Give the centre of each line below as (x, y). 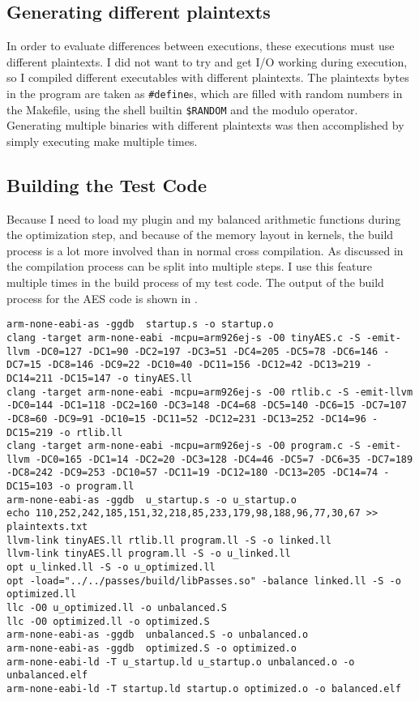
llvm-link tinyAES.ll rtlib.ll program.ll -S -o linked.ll (169, 540)
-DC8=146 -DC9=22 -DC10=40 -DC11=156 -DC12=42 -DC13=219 (204, 365)
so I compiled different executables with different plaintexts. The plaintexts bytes (208, 77)
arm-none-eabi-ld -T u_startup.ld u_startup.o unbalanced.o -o (181, 662)
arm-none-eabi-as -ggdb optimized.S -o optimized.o (152, 648)
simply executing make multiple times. (102, 141)
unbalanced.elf (47, 675)
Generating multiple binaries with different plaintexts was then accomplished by (205, 125)
